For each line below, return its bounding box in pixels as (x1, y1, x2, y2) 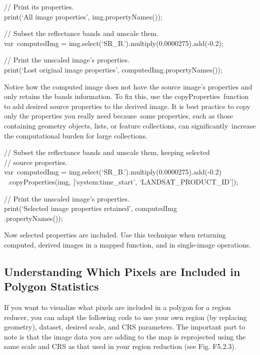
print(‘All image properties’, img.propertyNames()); (4, 11, 162, 21)
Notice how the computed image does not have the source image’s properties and (4, 81, 252, 91)
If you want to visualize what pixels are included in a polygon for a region (4, 302, 231, 312)
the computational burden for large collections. (4, 130, 147, 140)
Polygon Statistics (4, 278, 99, 294)
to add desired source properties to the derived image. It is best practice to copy (4, 100, 250, 111)
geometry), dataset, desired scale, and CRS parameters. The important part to (4, 321, 245, 332)
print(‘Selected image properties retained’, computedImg (4, 203, 177, 213)
